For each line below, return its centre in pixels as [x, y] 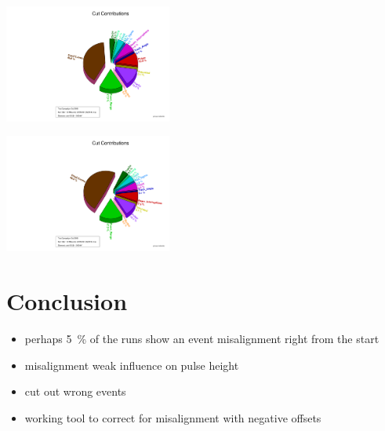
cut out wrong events [75, 391]
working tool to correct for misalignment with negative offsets [173, 417]
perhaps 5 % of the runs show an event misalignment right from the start [202, 339]
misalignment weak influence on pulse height [132, 365]
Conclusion [67, 301]
